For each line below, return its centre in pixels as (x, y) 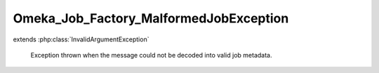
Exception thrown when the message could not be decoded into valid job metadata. (151, 55)
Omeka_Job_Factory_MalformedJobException (151, 18)
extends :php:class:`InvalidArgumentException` (81, 39)
